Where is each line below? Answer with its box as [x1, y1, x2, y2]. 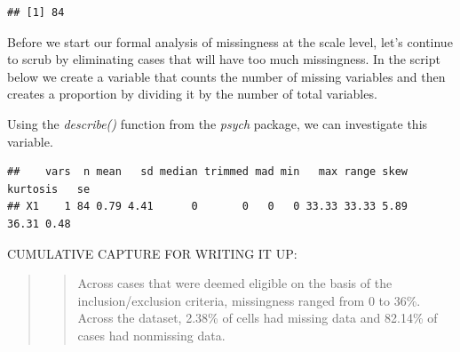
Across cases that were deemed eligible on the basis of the [77, 274, 393, 292]
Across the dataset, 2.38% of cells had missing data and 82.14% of [77, 308, 438, 327]
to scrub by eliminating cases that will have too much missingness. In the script [7, 50, 440, 68]
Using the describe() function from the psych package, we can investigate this [7, 114, 428, 132]
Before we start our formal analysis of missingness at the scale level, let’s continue [7, 32, 453, 51]
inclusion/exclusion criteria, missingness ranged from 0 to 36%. [77, 291, 421, 309]
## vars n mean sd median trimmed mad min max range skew [7, 165, 408, 179]
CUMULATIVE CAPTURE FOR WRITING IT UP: [7, 244, 297, 262]
